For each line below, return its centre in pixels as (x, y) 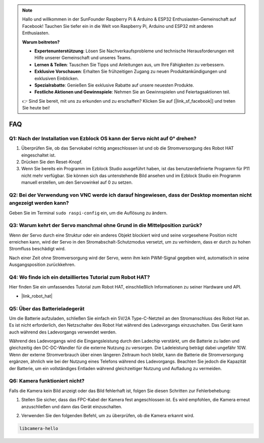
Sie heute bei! (36, 108)
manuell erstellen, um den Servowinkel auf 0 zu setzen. (77, 182)
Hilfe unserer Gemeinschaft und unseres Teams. (83, 58)
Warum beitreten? (41, 42)
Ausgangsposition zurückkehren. (42, 265)
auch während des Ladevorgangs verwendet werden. (63, 332)
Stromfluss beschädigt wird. (37, 249)
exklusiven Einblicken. (57, 78)
